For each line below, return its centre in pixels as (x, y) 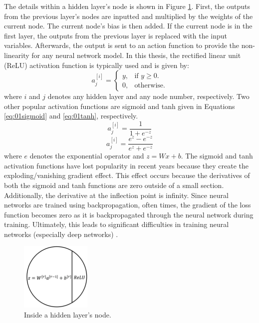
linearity (17, 55)
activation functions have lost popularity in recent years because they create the (127, 165)
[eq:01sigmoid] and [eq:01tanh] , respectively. (71, 116)
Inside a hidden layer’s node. (68, 314)
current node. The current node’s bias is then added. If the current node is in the (128, 26)
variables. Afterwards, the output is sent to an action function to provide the (122, 45)
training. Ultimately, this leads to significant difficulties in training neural (117, 224)
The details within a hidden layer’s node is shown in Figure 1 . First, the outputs (127, 6)
